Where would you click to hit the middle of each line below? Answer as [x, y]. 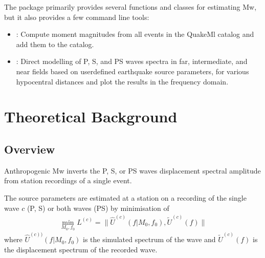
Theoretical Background [91, 116]
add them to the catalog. [55, 44]
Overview [30, 149]
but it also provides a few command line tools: [77, 17]
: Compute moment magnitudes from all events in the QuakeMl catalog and [135, 34]
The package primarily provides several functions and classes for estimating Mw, [130, 7]
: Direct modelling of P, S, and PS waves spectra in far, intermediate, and [132, 61]
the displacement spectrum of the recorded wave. [81, 249]
